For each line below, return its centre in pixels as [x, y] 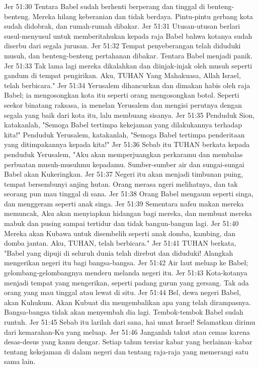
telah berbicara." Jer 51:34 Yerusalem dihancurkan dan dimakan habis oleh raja [127, 85]
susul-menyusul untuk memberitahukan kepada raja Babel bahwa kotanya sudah [128, 35]
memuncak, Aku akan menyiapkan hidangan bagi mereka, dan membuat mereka [128, 213]
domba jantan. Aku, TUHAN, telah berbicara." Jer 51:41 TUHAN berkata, [120, 243]
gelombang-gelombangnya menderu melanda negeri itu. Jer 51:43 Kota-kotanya [126, 273]
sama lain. [20, 361]
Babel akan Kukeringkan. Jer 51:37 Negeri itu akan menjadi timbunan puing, [124, 174]
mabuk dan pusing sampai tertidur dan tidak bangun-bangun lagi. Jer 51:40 [121, 223]
